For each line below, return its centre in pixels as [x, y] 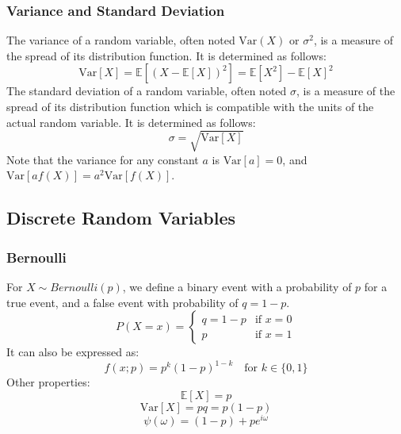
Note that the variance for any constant [103, 159]
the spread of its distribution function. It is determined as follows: [166, 55]
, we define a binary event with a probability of [237, 286]
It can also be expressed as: [73, 352]
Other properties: [48, 382]
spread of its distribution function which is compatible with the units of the [190, 106]
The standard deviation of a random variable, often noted [147, 91]
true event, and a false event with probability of [122, 302]
